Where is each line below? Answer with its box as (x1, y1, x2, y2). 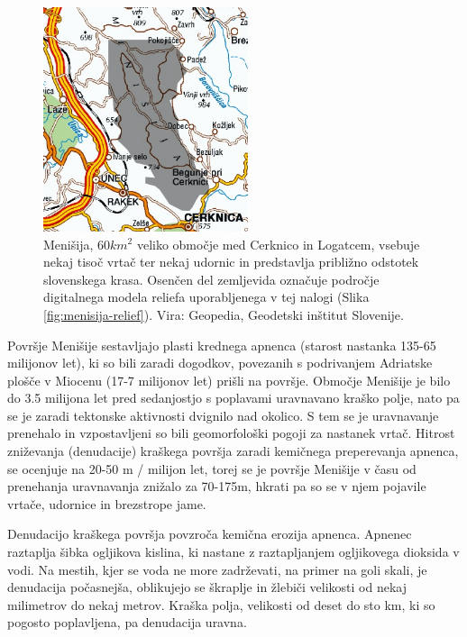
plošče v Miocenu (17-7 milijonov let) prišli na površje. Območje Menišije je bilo (7, 370, 451, 389)
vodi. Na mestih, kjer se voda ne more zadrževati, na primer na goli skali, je (7, 560, 427, 578)
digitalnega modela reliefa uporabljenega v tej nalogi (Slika (43, 287, 370, 306)
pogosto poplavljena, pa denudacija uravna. (7, 613, 247, 632)
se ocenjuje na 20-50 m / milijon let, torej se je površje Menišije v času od (7, 459, 417, 478)
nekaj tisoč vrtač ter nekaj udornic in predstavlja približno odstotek (43, 252, 419, 271)
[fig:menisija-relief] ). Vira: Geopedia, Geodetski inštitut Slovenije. (43, 305, 404, 323)
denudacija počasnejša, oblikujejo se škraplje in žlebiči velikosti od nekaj (7, 578, 407, 596)
